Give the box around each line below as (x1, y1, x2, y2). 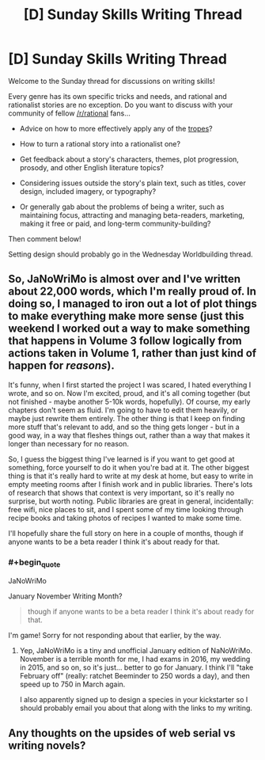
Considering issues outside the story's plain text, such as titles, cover (19, 178, 247, 188)
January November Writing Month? (8, 591, 123, 601)
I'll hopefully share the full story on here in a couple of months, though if (8, 528, 244, 538)
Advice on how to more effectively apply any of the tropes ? (19, 123, 213, 133)
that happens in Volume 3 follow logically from (8, 334, 243, 348)
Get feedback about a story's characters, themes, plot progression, (19, 154, 240, 164)
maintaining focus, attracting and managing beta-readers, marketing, (19, 210, 245, 219)
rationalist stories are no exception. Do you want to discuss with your (8, 100, 233, 109)
